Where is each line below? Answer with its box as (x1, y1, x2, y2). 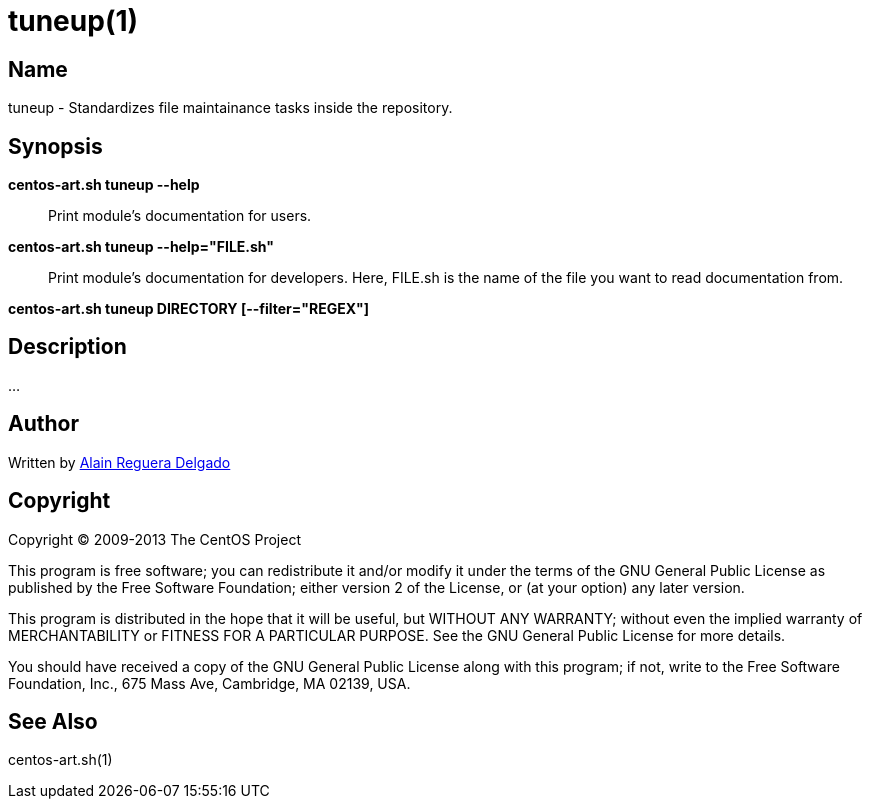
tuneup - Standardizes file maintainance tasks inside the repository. (8, 99, 453, 117)
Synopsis (8, 133, 103, 159)
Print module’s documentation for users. (48, 207, 312, 225)
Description (8, 334, 127, 360)
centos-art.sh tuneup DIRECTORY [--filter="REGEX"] (8, 300, 370, 318)
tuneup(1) (8, 4, 139, 38)
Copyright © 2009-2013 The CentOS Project (8, 530, 301, 548)
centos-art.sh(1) (8, 751, 113, 769)
